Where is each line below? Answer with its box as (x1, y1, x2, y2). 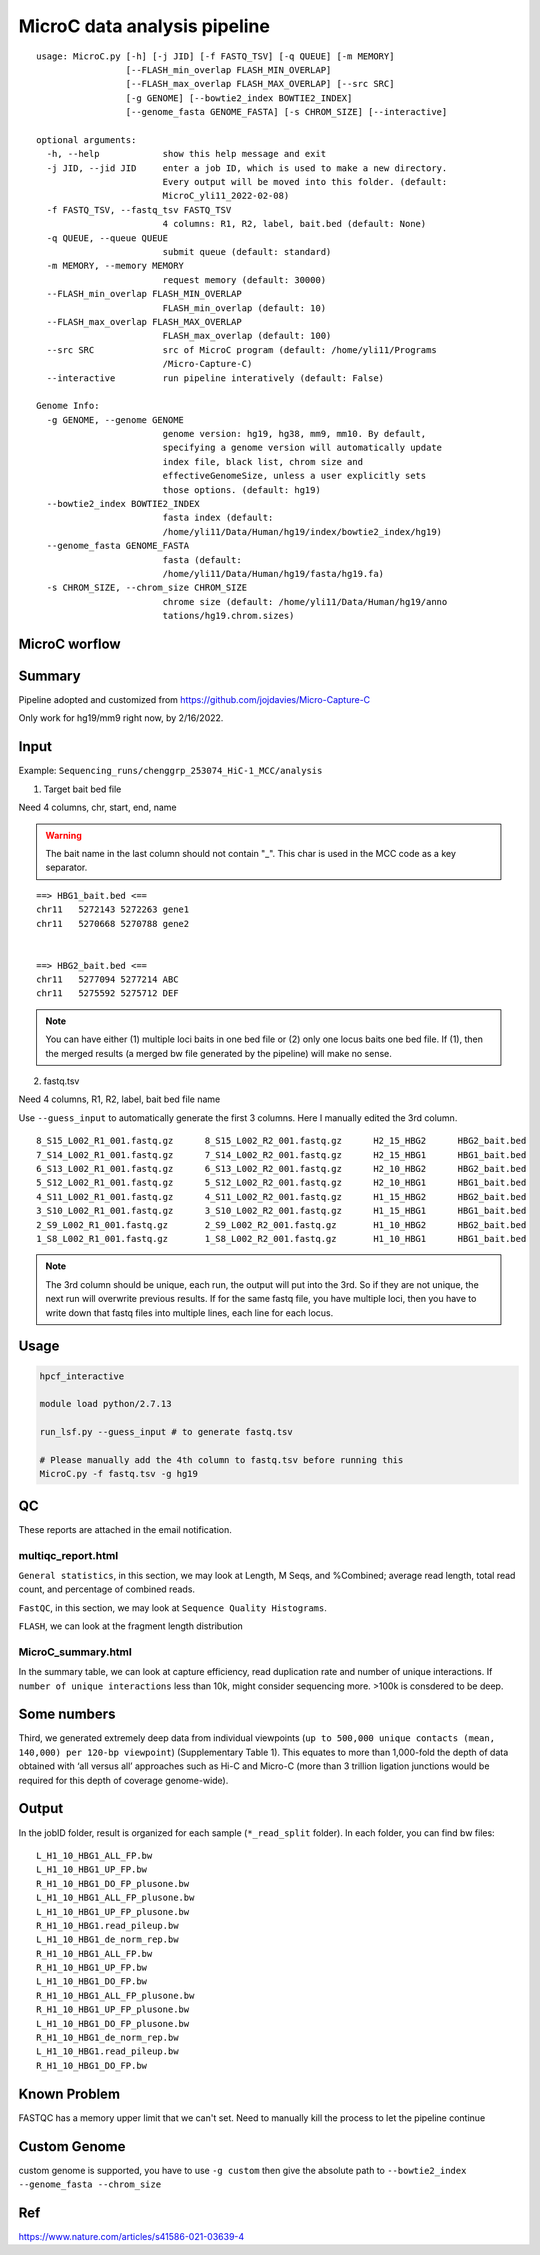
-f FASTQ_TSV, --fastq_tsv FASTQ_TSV (46, 204, 232, 215)
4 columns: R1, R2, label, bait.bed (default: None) (162, 218, 427, 230)
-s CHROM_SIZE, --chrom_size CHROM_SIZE (46, 582, 248, 594)
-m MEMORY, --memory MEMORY (46, 260, 185, 272)
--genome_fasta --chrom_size (18, 2179, 162, 2190)
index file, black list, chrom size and (162, 456, 364, 467)
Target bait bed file (43, 783, 122, 795)
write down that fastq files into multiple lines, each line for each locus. (45, 1306, 334, 1319)
